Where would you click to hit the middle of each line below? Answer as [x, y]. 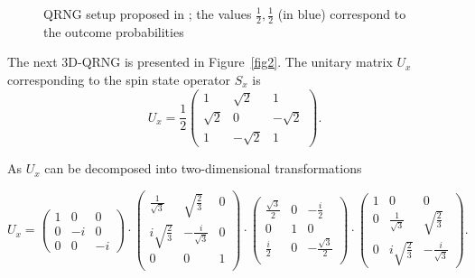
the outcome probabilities [114, 31]
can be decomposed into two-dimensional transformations [203, 168]
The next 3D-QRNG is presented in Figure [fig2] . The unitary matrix [200, 62]
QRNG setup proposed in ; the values [148, 14]
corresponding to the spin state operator [119, 80]
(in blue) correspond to [342, 14]
